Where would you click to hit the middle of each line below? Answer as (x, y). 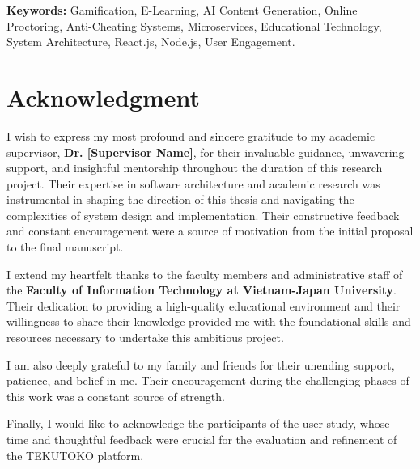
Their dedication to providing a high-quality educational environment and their (204, 305)
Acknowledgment (103, 97)
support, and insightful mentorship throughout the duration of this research (195, 168)
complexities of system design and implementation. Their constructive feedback (203, 215)
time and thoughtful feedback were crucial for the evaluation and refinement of (202, 439)
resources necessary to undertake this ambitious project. (145, 338)
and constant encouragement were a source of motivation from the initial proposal (210, 231)
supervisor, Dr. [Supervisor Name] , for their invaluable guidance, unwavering (206, 152)
